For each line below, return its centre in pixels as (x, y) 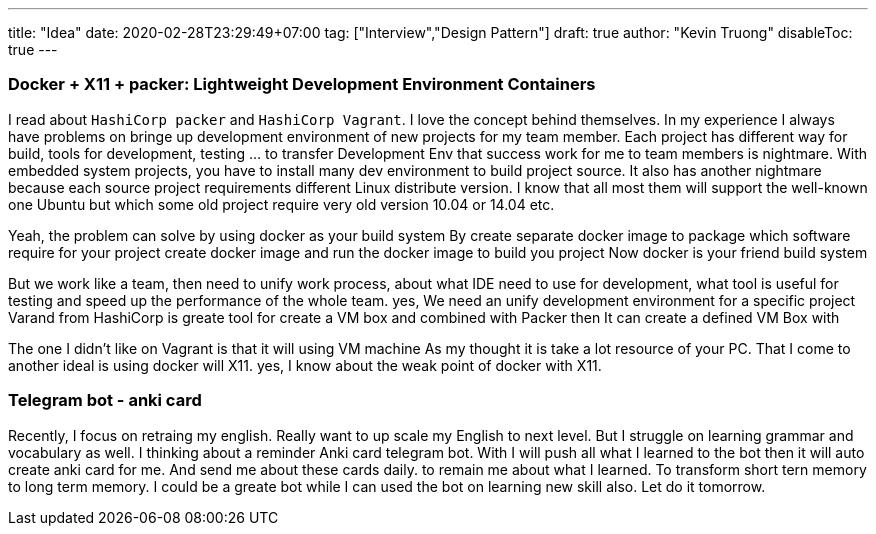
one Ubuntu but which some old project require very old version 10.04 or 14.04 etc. (281, 204)
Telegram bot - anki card (105, 400)
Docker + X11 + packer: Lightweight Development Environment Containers (302, 84)
